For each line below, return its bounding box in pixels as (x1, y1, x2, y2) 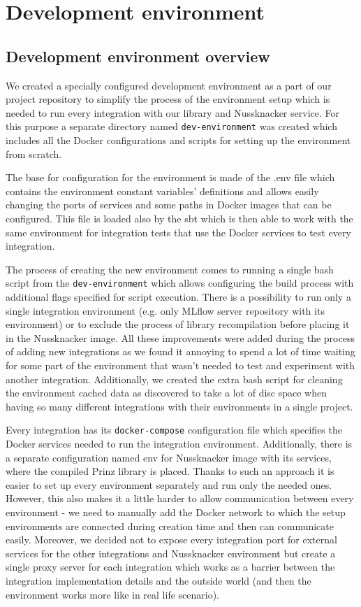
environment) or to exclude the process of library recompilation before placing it (6, 317, 350, 331)
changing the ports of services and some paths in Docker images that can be (6, 197, 332, 212)
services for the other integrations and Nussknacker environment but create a (6, 545, 336, 560)
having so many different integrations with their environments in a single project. (6, 399, 353, 413)
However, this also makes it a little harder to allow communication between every (6, 491, 354, 506)
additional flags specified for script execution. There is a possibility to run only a (6, 290, 351, 304)
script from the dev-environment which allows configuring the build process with (6, 276, 354, 290)
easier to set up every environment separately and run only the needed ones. (6, 477, 332, 492)
